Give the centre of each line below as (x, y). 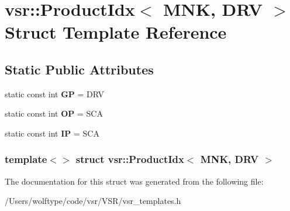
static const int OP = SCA (54, 113)
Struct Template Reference (116, 32)
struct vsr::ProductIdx (130, 159)
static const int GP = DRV (55, 93)
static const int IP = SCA (52, 133)
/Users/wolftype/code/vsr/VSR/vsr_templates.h (93, 201)
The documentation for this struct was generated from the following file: (134, 181)
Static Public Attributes (79, 69)
